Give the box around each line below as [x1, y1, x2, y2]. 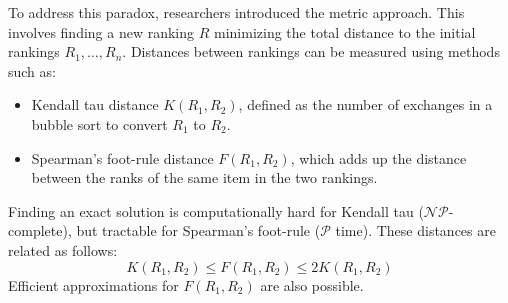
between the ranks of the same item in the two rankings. [31, 167, 378, 188]
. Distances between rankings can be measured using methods [122, 41, 500, 62]
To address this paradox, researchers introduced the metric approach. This [8, 2, 465, 22]
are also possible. [260, 274, 364, 295]
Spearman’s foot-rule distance [31, 147, 214, 168]
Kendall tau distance [31, 94, 159, 115]
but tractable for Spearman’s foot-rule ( [76, 220, 321, 241]
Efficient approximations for [8, 274, 179, 295]
